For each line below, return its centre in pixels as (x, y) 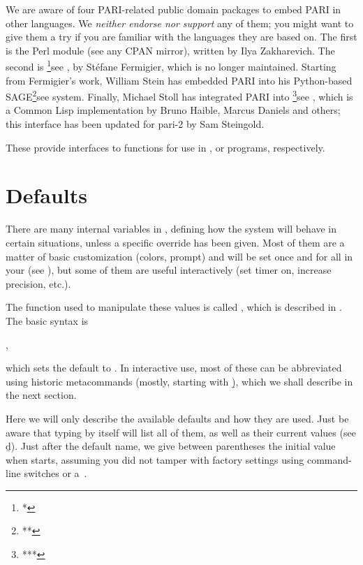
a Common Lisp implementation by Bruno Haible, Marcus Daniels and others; (173, 110)
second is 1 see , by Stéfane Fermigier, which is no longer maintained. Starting (171, 66)
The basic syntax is (47, 320)
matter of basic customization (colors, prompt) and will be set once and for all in (179, 256)
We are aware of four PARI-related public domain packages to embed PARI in (173, 9)
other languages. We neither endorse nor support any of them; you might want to (180, 23)
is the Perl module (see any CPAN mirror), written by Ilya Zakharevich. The (170, 50)
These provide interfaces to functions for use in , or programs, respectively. (165, 147)
